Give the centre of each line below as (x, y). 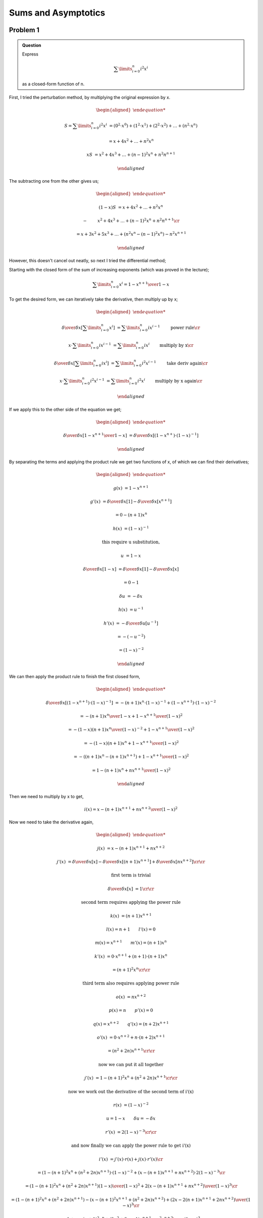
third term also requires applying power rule (131, 983)
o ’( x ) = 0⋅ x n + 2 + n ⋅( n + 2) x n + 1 (131, 1037)
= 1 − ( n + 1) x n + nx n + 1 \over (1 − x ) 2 (131, 770)
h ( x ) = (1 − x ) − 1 (131, 528)
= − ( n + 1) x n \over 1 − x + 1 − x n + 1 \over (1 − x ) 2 (131, 716)
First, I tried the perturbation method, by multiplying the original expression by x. (90, 97)
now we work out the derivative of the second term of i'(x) (131, 1092)
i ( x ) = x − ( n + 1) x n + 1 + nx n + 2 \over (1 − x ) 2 (131, 809)
